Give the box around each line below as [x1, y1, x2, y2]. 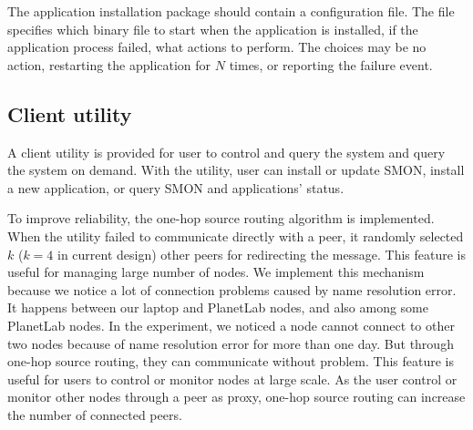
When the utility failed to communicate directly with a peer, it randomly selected [7, 226, 464, 245]
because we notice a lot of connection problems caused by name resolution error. [7, 280, 457, 299]
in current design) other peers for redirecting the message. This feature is [57, 244, 466, 263]
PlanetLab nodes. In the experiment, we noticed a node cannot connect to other [7, 315, 455, 334]
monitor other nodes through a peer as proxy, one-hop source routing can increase [7, 387, 466, 406]
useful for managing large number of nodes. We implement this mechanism [7, 262, 425, 282]
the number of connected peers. [7, 404, 182, 424]
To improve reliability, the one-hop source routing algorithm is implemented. [7, 209, 435, 228]
